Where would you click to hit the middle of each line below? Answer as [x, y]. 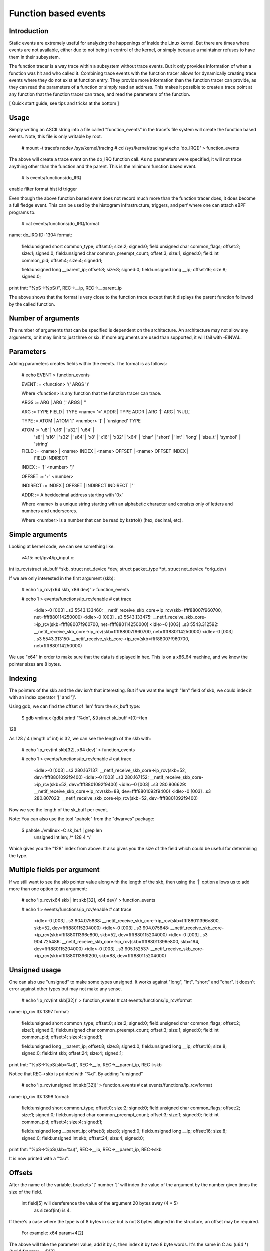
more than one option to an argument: [48, 889]
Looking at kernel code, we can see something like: [62, 546]
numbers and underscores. [49, 511]
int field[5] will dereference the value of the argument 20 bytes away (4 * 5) [100, 1203]
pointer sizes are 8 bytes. [35, 664]
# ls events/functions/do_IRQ [52, 178]
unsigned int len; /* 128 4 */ [62, 837]
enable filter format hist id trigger [43, 189]
